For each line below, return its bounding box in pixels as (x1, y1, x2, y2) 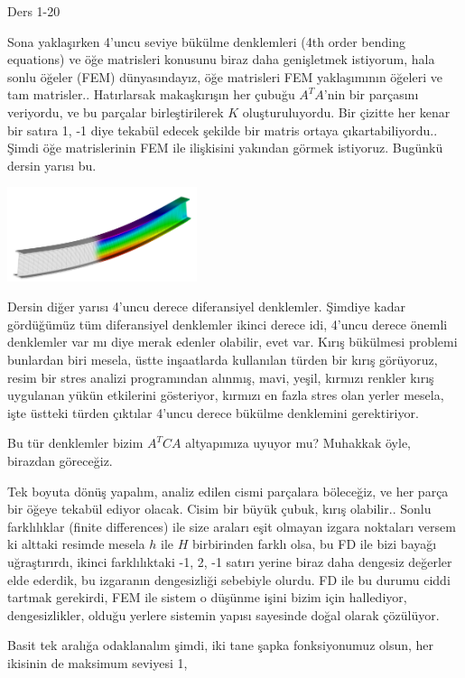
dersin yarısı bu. (7, 155, 97, 174)
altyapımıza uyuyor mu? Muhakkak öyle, (185, 433, 411, 452)
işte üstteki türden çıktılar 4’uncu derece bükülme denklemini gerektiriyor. (7, 403, 419, 422)
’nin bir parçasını (323, 85, 419, 104)
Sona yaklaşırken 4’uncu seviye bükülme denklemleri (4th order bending (7, 32, 405, 51)
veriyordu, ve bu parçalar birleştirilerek (7, 102, 224, 121)
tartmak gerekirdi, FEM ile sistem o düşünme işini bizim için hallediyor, (7, 588, 407, 607)
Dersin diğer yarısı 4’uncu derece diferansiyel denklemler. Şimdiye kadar (7, 297, 405, 316)
